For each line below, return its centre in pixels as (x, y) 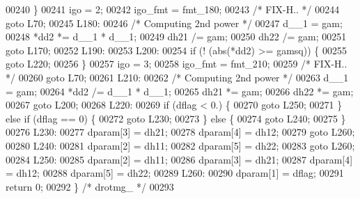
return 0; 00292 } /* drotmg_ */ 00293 (90, 186)
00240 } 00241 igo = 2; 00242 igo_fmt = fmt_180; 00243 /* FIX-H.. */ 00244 (173, 9)
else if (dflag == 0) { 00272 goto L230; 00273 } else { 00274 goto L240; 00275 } (176, 118)
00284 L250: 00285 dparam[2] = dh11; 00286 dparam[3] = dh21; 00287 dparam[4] (179, 159)
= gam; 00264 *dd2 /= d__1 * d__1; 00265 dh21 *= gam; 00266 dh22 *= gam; (180, 91)
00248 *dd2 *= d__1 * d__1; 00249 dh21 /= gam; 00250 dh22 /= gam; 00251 (176, 37)
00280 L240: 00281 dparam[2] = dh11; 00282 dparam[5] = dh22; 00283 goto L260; (180, 145)
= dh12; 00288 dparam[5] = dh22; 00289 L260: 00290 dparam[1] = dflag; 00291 (175, 173)
